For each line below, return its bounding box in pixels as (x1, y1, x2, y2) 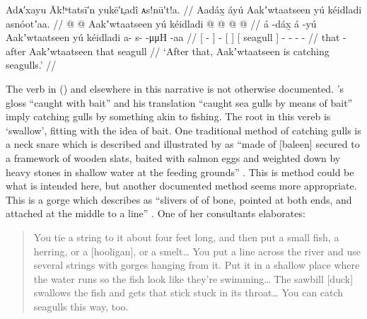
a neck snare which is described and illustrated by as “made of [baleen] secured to (6, 137, 360, 151)
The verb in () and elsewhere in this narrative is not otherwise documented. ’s (6, 81, 344, 95)
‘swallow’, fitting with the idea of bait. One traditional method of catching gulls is (6, 122, 361, 137)
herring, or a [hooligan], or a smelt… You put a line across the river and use (33, 243, 361, 258)
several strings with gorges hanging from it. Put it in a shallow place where (33, 257, 360, 272)
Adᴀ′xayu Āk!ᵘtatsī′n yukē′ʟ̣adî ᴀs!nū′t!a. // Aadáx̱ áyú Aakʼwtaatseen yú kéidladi (6, 2, 362, 16)
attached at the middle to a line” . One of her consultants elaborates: (6, 206, 305, 221)
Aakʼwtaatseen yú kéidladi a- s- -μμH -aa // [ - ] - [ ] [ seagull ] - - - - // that (6, 30, 340, 45)
